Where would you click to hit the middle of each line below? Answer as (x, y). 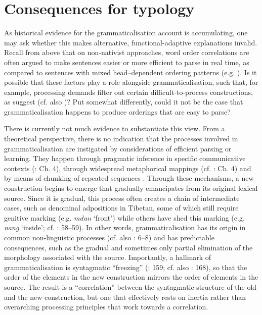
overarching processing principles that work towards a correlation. (106, 307)
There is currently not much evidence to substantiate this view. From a (115, 128)
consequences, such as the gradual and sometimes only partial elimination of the (128, 247)
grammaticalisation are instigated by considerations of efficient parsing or (118, 148)
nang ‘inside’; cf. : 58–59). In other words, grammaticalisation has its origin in (125, 227)
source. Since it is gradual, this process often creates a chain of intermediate (122, 198)
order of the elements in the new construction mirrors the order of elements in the (131, 277)
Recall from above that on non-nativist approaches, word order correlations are (127, 52)
